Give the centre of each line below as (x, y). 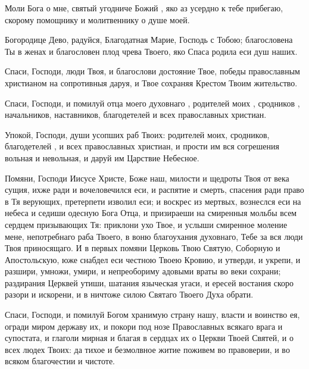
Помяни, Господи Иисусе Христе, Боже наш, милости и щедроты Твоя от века (147, 178)
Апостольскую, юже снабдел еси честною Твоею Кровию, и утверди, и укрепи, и (153, 259)
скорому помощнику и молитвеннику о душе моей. (97, 19)
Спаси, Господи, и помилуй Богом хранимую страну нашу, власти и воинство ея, (152, 315)
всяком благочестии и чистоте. (60, 361)
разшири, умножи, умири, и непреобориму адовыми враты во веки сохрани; (143, 271)
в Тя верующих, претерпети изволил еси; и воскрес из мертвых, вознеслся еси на (153, 201)
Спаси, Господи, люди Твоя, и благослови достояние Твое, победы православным (152, 71)
